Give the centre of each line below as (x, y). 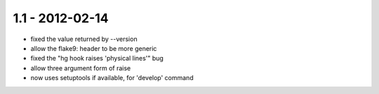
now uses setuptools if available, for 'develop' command (112, 78)
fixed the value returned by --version (84, 39)
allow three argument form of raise (81, 68)
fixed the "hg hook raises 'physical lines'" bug (97, 58)
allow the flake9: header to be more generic (94, 48)
